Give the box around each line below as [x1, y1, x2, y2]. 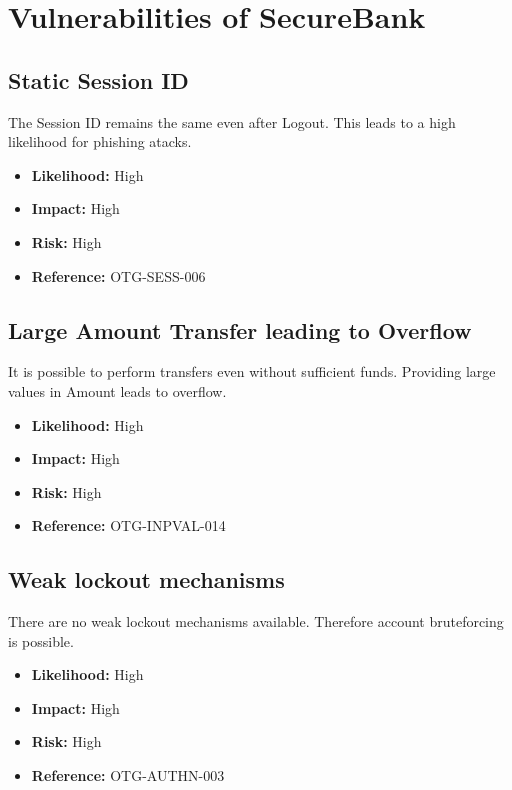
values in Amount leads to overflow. [8, 380, 227, 401]
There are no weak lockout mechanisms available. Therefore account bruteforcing [8, 611, 504, 632]
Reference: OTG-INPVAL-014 [31, 515, 226, 536]
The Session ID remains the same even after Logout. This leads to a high [8, 111, 456, 132]
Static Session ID [8, 64, 189, 95]
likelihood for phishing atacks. [8, 131, 192, 152]
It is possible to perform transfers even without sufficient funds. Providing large [8, 361, 496, 382]
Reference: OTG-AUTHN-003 [31, 765, 225, 786]
